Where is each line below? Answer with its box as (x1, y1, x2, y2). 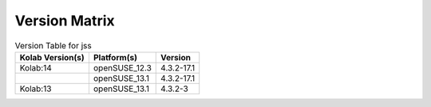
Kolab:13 (19, 83, 52, 94)
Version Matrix (14, 12, 115, 29)
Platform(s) (93, 52, 137, 63)
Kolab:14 (19, 62, 52, 73)
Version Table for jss (14, 40, 92, 51)
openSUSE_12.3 (93, 62, 152, 73)
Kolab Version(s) (19, 52, 85, 63)
